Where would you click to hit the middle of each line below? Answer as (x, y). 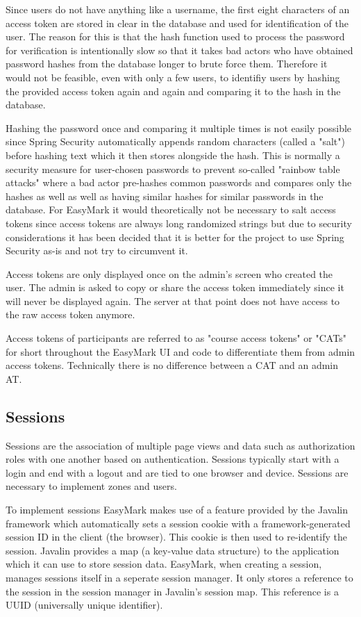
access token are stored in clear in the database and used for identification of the (177, 23)
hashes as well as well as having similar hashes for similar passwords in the (165, 196)
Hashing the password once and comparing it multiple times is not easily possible (179, 127)
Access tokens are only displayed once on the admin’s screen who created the (169, 273)
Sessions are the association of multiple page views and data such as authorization (180, 445)
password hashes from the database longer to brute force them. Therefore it (167, 64)
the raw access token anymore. (70, 314)
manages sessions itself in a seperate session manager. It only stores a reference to (179, 577)
